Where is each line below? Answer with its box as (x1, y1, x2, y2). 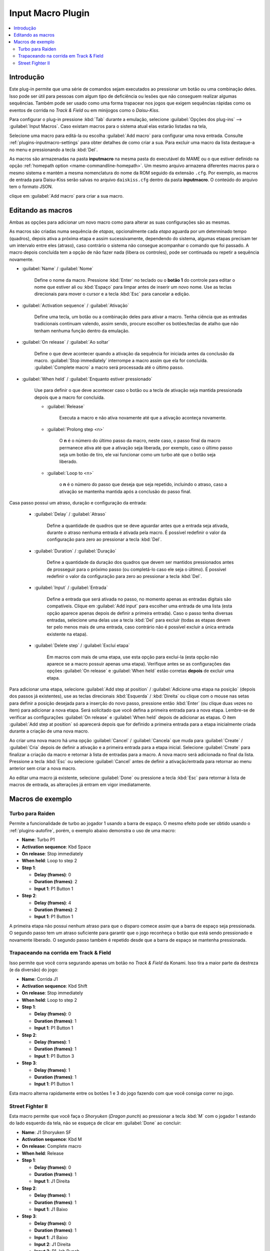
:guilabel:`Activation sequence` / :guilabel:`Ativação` (21, 302, 129, 308)
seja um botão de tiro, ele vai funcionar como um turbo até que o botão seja (59, 451, 216, 457)
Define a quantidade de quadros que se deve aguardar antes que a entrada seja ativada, (46, 522, 229, 528)
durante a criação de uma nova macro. (9, 728, 89, 734)
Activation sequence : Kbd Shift (21, 983, 87, 989)
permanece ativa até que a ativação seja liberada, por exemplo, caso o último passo (59, 444, 232, 450)
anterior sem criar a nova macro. (9, 766, 77, 772)
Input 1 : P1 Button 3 (34, 1053, 74, 1059)
